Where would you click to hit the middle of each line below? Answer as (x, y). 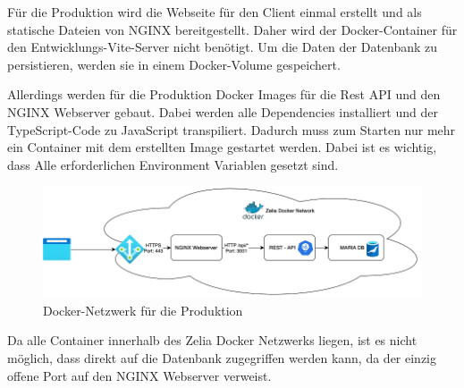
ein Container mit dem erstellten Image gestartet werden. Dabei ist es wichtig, (222, 147)
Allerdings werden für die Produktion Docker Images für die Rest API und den (224, 94)
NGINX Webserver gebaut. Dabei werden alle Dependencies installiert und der (223, 111)
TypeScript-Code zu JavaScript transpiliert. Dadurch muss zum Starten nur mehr (232, 129)
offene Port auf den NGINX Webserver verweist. (139, 375)
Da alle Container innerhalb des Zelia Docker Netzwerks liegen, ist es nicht (212, 340)
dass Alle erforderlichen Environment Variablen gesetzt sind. (173, 164)
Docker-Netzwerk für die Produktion (143, 310)
